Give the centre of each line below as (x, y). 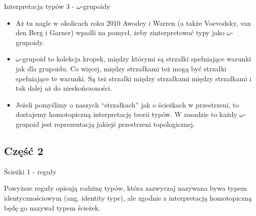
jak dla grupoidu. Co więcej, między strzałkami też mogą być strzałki (121, 68)
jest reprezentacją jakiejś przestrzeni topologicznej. (118, 124)
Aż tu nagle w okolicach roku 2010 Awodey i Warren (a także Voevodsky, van (133, 23)
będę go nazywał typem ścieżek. (52, 207)
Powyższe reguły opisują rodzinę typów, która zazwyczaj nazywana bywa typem (126, 188)
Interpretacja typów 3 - (39, 6)
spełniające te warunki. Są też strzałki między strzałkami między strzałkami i (133, 78)
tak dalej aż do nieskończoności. (64, 88)
